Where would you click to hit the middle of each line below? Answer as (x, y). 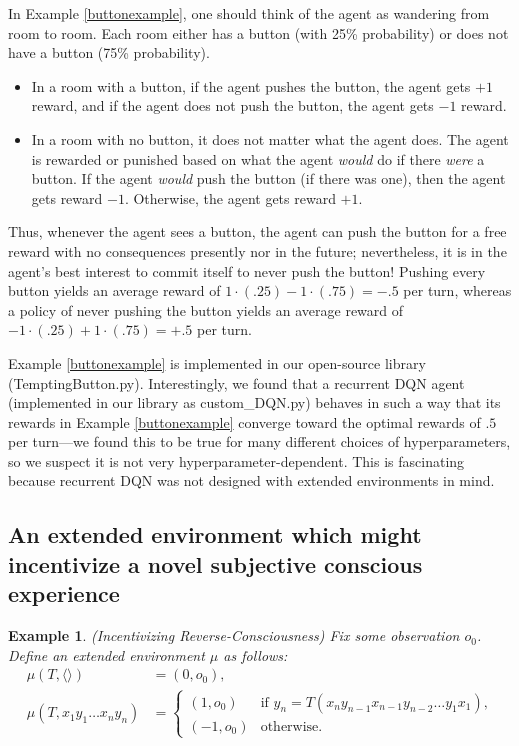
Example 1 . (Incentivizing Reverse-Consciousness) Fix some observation (234, 635)
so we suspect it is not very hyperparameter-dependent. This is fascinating (236, 460)
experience (64, 593)
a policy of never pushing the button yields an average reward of (206, 309)
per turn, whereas (457, 290)
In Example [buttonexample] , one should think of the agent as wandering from (249, 13)
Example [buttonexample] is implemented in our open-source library (217, 362)
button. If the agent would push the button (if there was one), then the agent (268, 178)
